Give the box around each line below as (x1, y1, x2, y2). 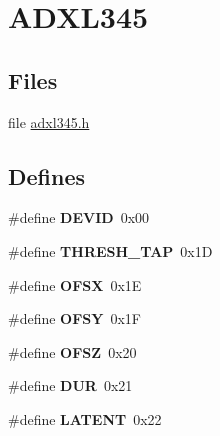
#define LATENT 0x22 (8, 408, 162, 429)
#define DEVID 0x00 (8, 207, 150, 228)
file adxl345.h (8, 111, 90, 132)
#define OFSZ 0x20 (8, 341, 137, 362)
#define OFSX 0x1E (8, 274, 142, 295)
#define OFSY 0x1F (8, 308, 142, 329)
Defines (8, 160, 86, 191)
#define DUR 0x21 (8, 375, 133, 396)
